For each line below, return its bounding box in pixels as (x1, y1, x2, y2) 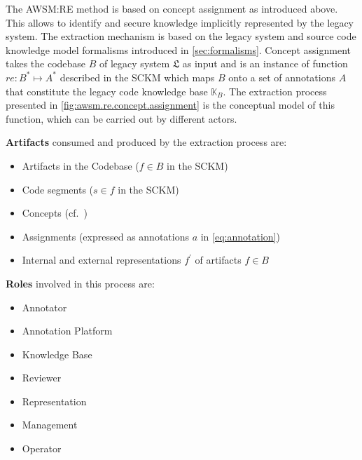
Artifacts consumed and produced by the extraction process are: (6, 135, 287, 149)
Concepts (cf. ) (22, 205, 88, 220)
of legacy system (99, 56, 170, 71)
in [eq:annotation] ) (200, 229, 280, 243)
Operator (22, 441, 62, 456)
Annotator (22, 299, 67, 314)
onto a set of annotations (228, 69, 335, 84)
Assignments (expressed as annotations (22, 229, 189, 243)
